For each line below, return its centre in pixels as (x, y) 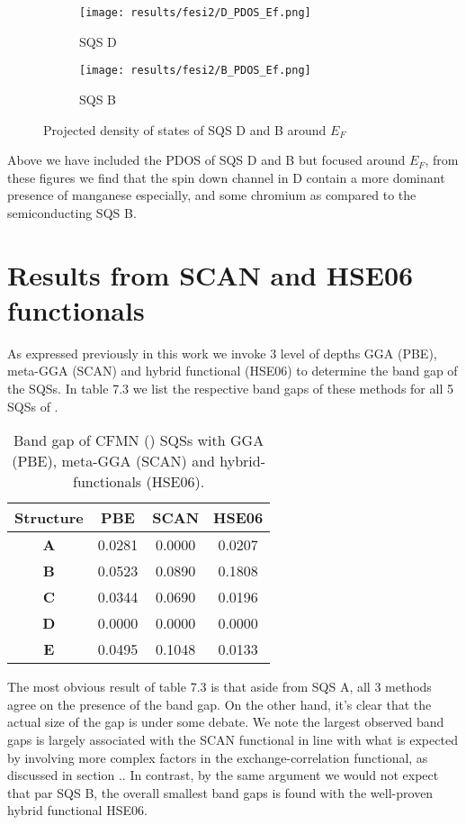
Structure (49, 518)
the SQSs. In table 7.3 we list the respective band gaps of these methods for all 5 (230, 388)
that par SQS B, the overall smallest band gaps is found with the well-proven (220, 792)
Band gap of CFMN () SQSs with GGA (139, 440)
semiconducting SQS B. (72, 212)
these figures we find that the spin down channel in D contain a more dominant (226, 177)
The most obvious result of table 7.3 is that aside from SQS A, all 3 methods (220, 687)
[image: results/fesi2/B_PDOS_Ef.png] (195, 71)
